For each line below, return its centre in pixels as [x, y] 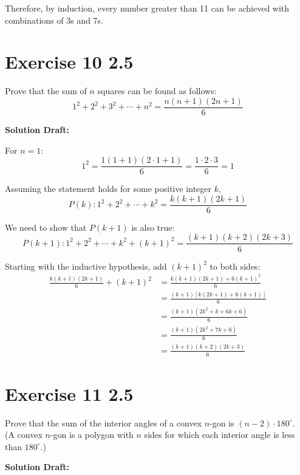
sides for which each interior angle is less [220, 435]
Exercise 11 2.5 [69, 393]
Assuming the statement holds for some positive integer [108, 189]
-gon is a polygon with [92, 435]
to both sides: [235, 266]
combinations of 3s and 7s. [54, 20]
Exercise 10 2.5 [69, 62]
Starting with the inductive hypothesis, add [86, 266]
